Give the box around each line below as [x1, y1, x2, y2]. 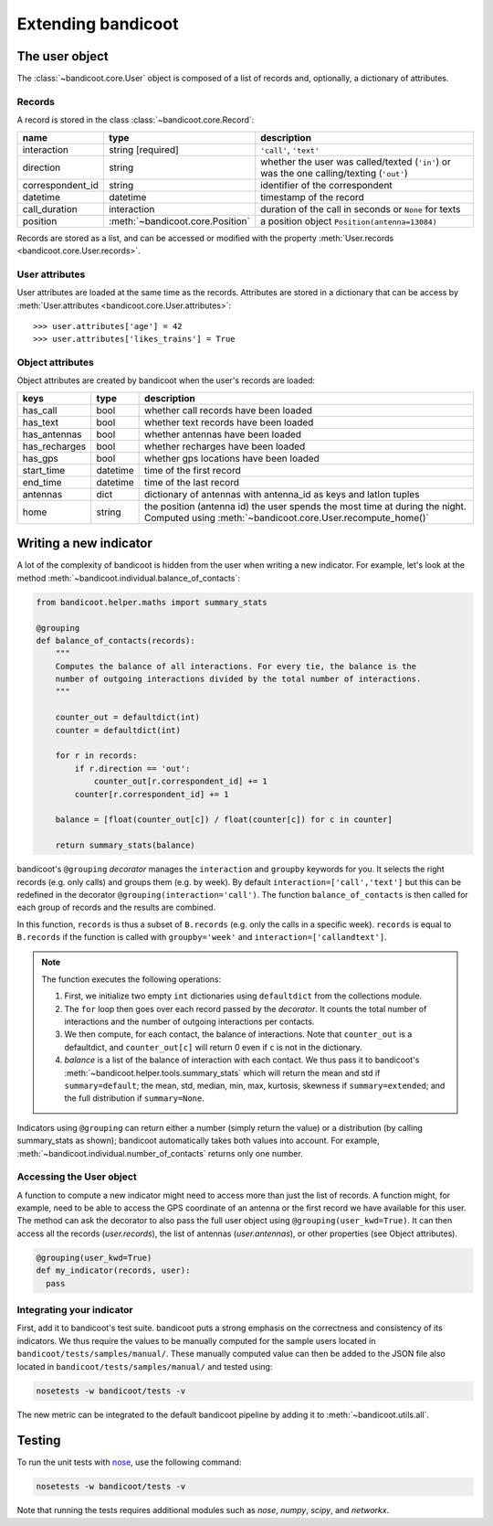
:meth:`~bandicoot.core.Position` [108, 215, 250, 228]
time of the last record [144, 475, 239, 488]
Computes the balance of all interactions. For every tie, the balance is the [55, 661, 417, 671]
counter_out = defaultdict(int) [55, 712, 201, 722]
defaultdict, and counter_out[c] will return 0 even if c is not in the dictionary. [64, 1041, 362, 1052]
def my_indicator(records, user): [36, 1265, 191, 1275]
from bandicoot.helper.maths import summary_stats [36, 597, 268, 607]
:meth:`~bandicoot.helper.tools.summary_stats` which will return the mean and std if [64, 1067, 381, 1078]
